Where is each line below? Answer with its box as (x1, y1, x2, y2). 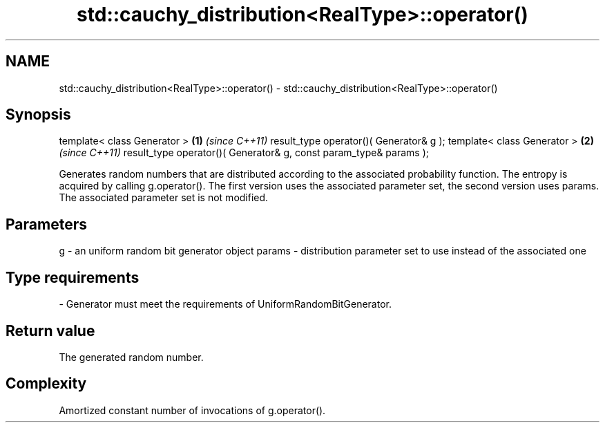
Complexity (6, 375, 87, 393)
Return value (6, 322, 95, 339)
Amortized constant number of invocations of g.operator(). (59, 404, 326, 416)
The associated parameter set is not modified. (59, 192, 269, 204)
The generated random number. (59, 351, 204, 363)
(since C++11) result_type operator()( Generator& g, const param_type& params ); (59, 147, 429, 159)
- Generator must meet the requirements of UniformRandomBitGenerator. (59, 298, 392, 310)
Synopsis (6, 106, 71, 124)
